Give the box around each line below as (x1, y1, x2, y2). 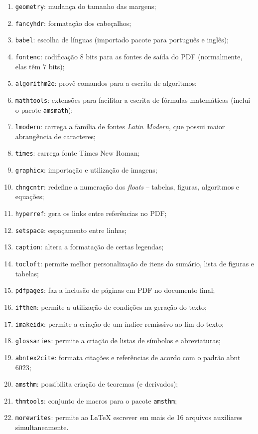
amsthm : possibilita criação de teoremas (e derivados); (15, 379, 178, 389)
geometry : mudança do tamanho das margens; (15, 1, 156, 11)
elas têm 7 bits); (15, 61, 65, 71)
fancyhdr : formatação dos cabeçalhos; (15, 17, 131, 28)
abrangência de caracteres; (15, 131, 96, 141)
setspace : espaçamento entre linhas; (15, 224, 127, 235)
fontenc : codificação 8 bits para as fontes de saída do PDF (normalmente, (15, 51, 243, 61)
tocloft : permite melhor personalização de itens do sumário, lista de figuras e (15, 258, 255, 268)
